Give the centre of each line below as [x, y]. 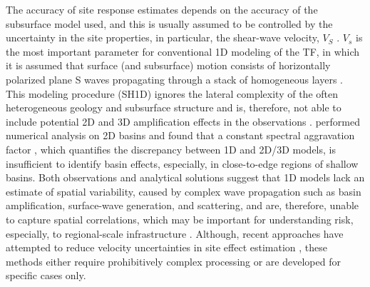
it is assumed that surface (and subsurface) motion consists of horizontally [168, 65]
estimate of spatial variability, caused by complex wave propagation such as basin [184, 191]
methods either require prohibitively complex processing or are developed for [173, 261]
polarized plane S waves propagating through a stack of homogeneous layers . [174, 79]
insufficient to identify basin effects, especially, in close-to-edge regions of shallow [182, 163]
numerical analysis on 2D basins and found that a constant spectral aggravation [180, 135]
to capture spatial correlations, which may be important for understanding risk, [180, 219]
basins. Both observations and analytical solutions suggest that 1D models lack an [185, 177]
